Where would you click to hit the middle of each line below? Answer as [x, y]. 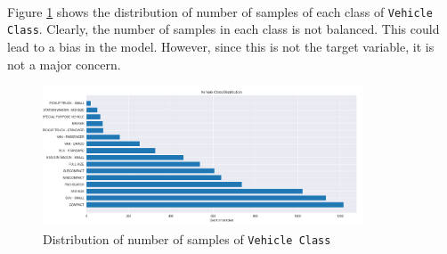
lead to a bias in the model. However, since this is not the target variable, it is [221, 46]
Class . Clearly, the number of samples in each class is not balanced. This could [223, 29]
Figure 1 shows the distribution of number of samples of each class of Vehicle [220, 11]
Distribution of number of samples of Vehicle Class [187, 238]
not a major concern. [64, 64]
